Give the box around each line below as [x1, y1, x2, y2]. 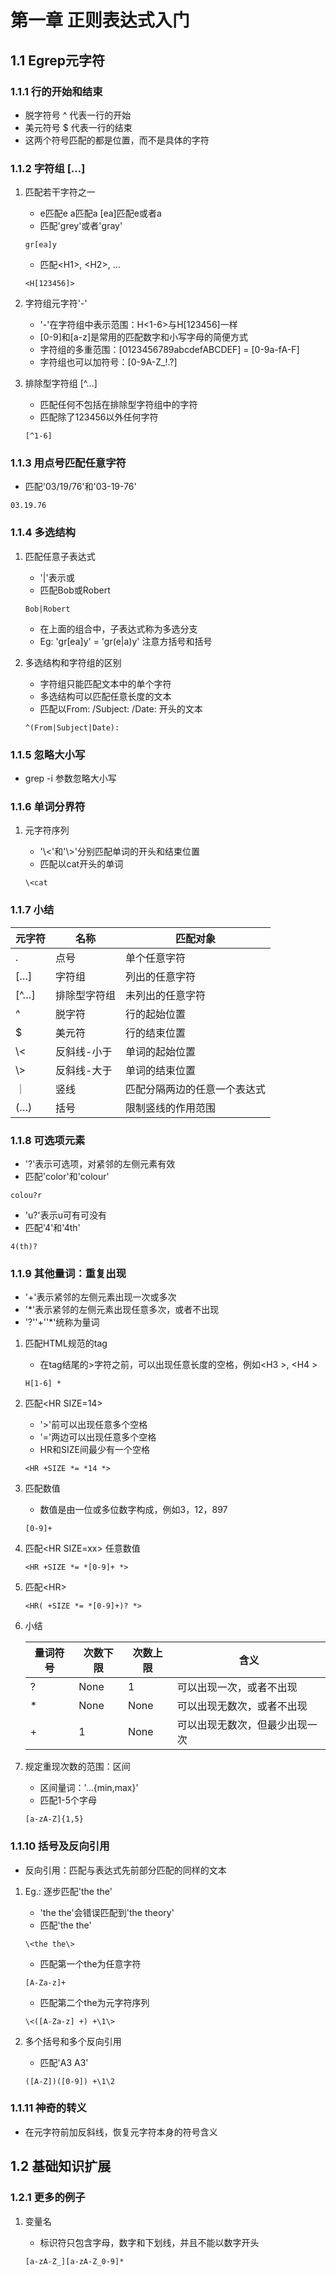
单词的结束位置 [125, 1063, 197, 1077]
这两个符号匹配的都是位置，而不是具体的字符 [24, 134, 210, 146]
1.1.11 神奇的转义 [10, 2101, 87, 2115]
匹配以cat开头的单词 [39, 858, 124, 870]
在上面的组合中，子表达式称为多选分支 [39, 622, 198, 635]
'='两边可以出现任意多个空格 [39, 1431, 157, 1443]
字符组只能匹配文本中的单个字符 [39, 677, 172, 690]
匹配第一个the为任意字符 [39, 1957, 142, 1970]
